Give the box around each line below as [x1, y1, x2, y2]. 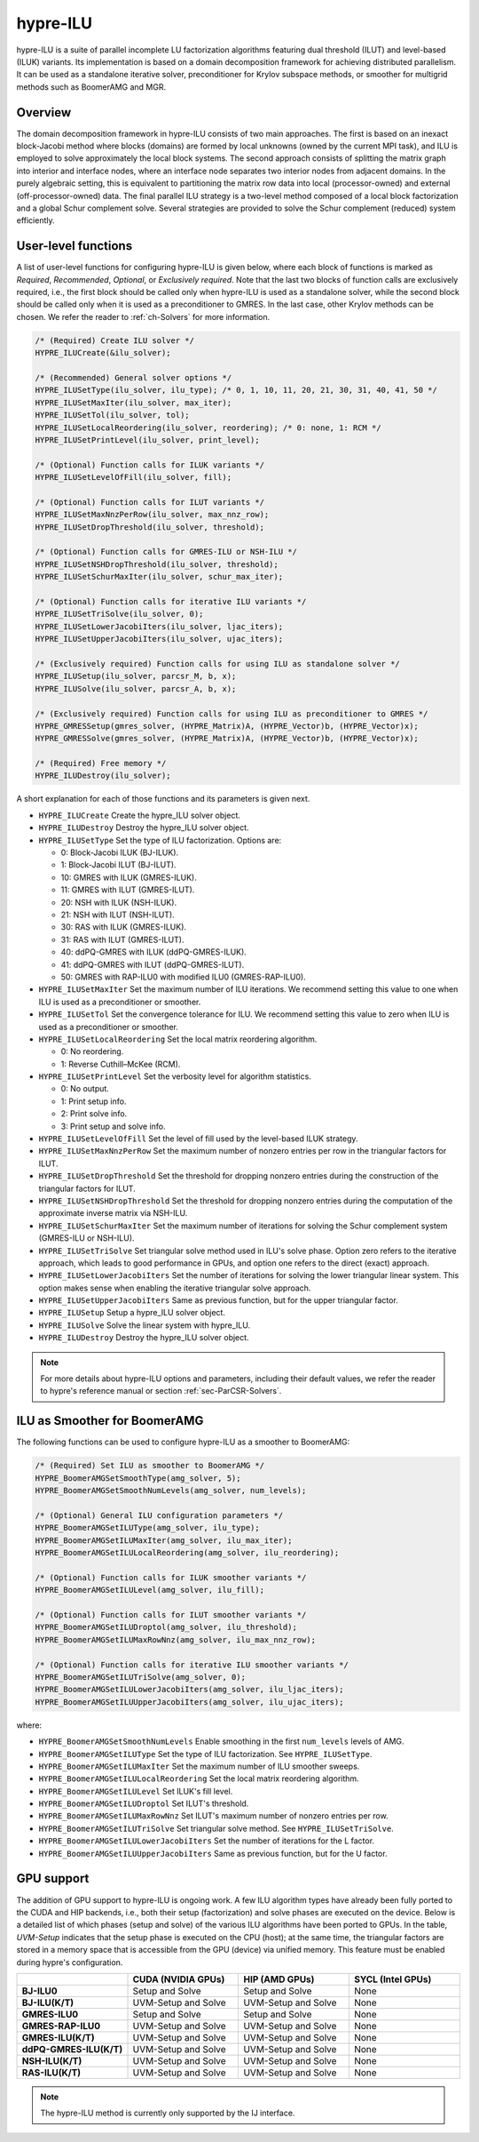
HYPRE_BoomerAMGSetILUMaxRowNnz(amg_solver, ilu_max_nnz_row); [35, 1634, 317, 1644]
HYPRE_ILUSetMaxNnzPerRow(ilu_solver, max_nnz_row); [35, 509, 270, 520]
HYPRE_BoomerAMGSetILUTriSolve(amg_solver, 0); [35, 1672, 246, 1682]
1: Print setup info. [60, 1096, 127, 1107]
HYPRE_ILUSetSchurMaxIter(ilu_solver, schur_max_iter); [35, 571, 284, 582]
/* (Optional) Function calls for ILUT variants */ [35, 497, 265, 507]
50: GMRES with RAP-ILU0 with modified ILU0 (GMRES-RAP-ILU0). [60, 971, 306, 982]
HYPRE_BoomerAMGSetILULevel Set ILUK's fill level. [38, 1786, 233, 1796]
